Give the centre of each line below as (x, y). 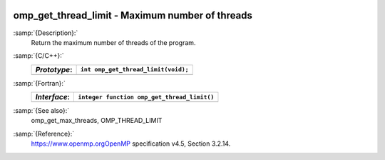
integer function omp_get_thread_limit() (146, 97)
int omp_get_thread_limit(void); (134, 70)
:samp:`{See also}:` (41, 111)
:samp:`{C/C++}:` (38, 56)
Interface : (53, 97)
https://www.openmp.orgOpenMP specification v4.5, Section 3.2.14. (131, 144)
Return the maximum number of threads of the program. (113, 42)
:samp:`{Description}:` (46, 33)
